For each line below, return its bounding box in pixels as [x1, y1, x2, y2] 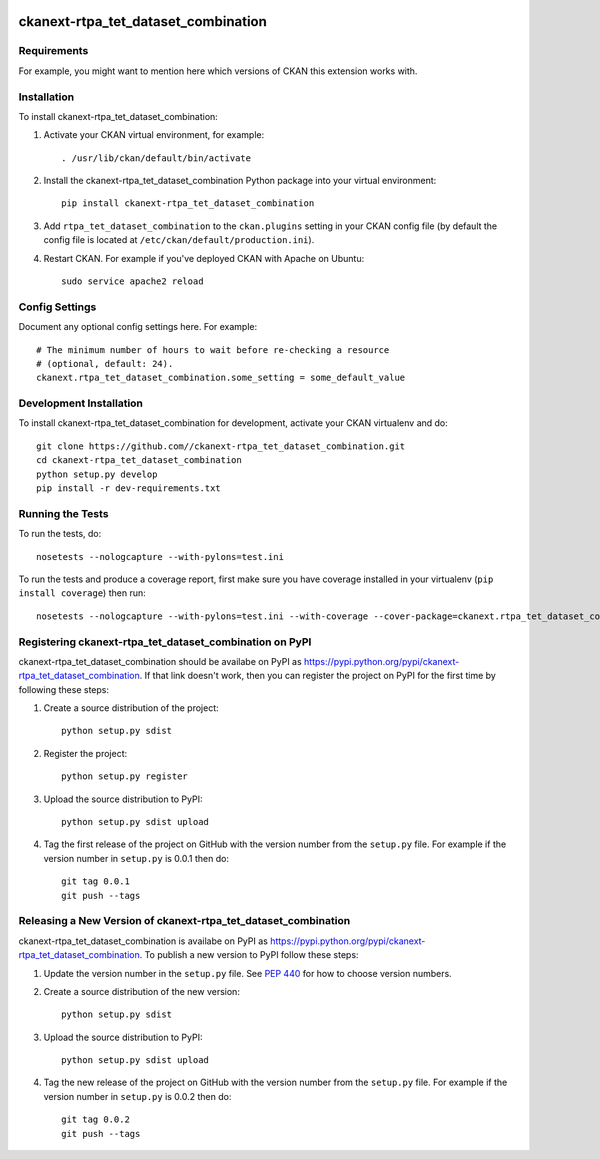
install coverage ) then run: [18, 587, 146, 599]
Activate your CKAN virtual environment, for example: [43, 129, 265, 141]
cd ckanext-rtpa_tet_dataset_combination [36, 455, 242, 466]
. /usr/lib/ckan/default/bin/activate [61, 152, 252, 164]
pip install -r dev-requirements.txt [36, 483, 222, 494]
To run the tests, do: [18, 528, 102, 540]
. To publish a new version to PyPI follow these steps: [139, 949, 359, 961]
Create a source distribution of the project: [43, 702, 219, 714]
